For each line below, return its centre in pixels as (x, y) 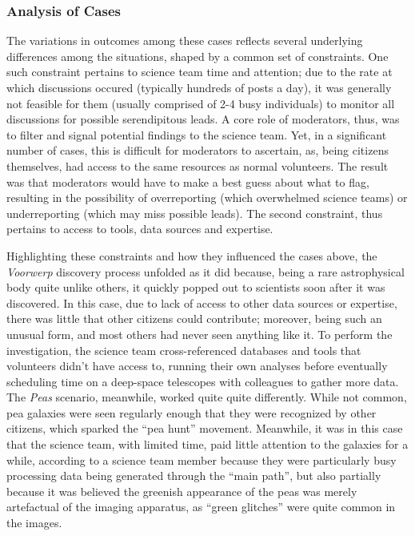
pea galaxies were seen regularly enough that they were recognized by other (192, 412)
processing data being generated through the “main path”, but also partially (194, 476)
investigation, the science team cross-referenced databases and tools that (184, 350)
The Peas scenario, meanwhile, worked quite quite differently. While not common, (207, 397)
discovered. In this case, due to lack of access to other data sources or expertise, (202, 302)
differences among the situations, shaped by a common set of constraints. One (198, 56)
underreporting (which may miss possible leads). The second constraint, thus (195, 213)
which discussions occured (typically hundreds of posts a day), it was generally (199, 87)
